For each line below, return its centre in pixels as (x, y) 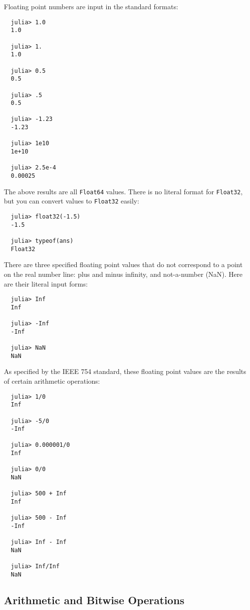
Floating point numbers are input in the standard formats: (91, 6)
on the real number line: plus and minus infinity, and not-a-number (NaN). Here (123, 274)
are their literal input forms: (46, 283)
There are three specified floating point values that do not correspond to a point (123, 264)
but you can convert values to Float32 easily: (72, 201)
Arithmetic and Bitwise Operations (94, 600)
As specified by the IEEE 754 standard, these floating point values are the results (125, 371)
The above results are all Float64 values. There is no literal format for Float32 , (123, 191)
